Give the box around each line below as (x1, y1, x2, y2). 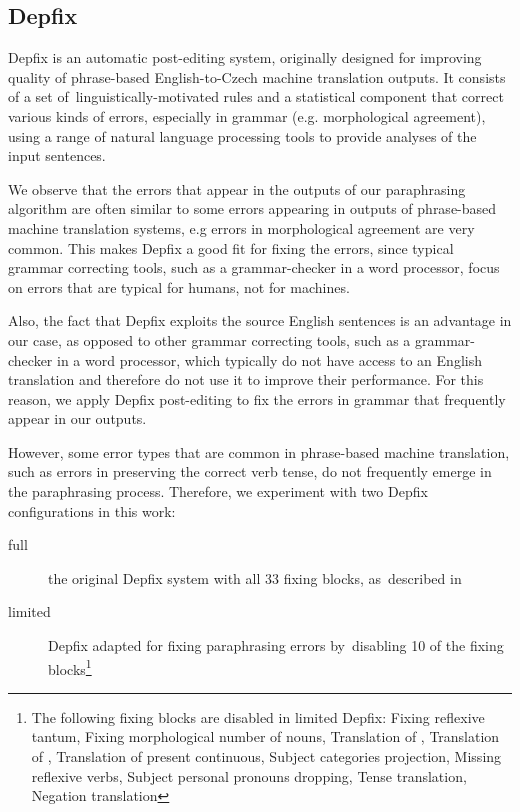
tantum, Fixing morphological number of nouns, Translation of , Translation (31, 726, 500, 747)
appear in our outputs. (8, 408, 147, 429)
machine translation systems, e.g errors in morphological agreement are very (8, 217, 475, 238)
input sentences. (8, 145, 106, 166)
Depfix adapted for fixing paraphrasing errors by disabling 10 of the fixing (48, 635, 504, 656)
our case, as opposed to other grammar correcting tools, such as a (8, 329, 411, 350)
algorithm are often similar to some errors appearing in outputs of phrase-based (8, 198, 497, 219)
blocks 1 (48, 655, 92, 679)
